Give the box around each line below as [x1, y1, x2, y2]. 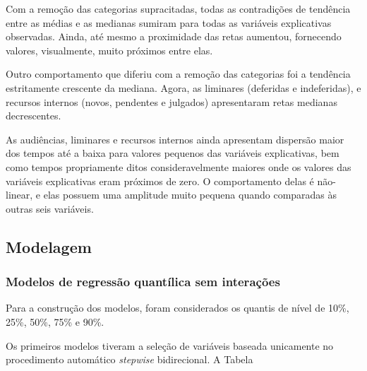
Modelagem [6, 235, 92, 257]
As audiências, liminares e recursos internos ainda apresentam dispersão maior [6, 131, 344, 146]
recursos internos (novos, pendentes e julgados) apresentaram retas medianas [6, 94, 337, 109]
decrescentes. [6, 108, 61, 123]
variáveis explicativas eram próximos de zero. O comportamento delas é [6, 173, 314, 188]
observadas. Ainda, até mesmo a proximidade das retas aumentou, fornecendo [6, 29, 342, 44]
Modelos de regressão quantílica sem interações [6, 273, 280, 290]
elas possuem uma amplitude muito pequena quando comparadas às [43, 187, 337, 202]
